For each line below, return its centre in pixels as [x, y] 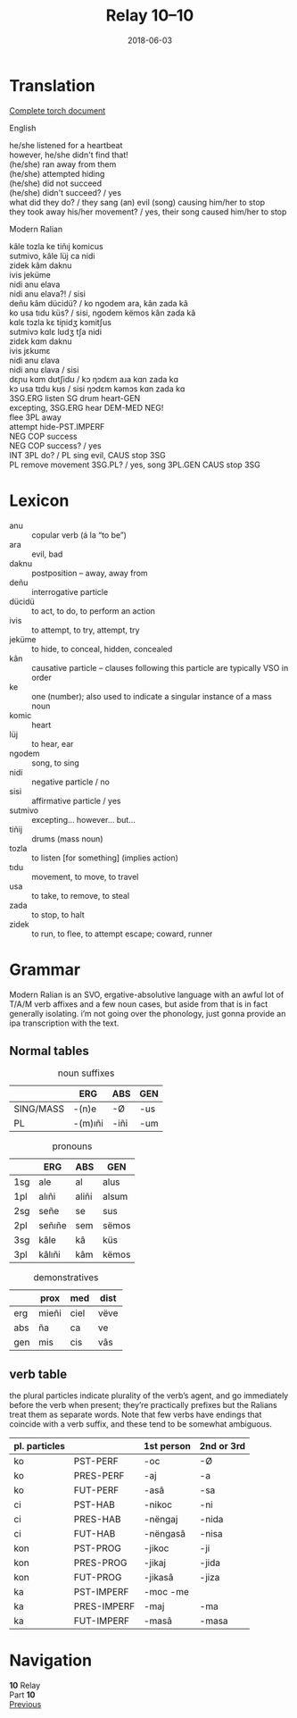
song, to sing [56, 763]
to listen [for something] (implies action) [105, 858]
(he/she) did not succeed [56, 183]
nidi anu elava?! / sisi [48, 293]
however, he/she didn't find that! [69, 155]
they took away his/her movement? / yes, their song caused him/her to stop [148, 212]
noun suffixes [86, 1073]
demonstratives [66, 1278]
